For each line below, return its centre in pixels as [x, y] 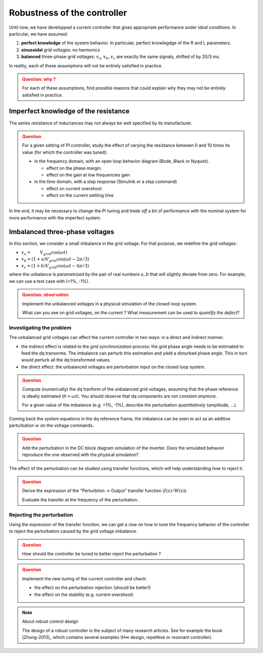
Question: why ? [39, 79]
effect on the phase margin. [74, 168]
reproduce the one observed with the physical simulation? [80, 455]
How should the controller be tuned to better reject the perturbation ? [92, 554]
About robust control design [50, 621]
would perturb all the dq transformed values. [66, 360]
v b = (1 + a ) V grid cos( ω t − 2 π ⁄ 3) [55, 259]
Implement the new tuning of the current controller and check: [85, 578]
